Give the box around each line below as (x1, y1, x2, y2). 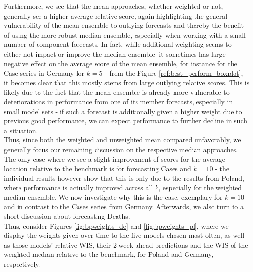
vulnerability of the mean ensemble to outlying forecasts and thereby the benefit (4, 20, 244, 30)
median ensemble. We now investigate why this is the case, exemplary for (4, 192, 223, 202)
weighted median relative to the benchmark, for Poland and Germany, (4, 249, 214, 259)
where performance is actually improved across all (4, 182, 153, 193)
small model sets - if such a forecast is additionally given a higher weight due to (4, 106, 242, 116)
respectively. (4, 259, 40, 269)
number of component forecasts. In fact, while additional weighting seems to (4, 39, 232, 49)
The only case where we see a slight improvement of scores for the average (4, 154, 225, 164)
